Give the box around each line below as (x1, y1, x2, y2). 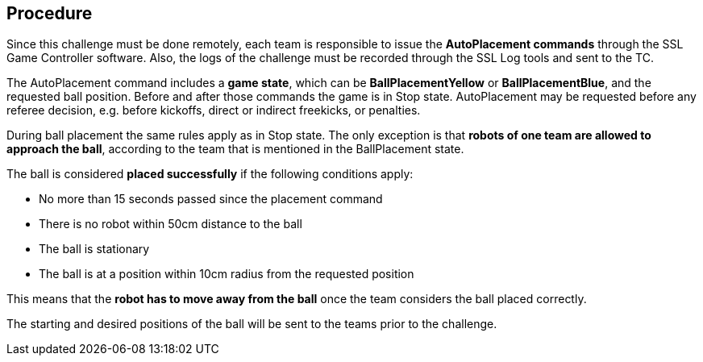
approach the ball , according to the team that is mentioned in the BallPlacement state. (6, 142, 464, 156)
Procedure (6, 3, 93, 23)
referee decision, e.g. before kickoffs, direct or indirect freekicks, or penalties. (6, 103, 421, 118)
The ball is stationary (39, 242, 150, 256)
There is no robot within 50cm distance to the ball (39, 217, 302, 231)
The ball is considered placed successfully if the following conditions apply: (6, 167, 414, 181)
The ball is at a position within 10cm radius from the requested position (39, 267, 414, 281)
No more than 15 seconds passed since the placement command (39, 192, 383, 206)
